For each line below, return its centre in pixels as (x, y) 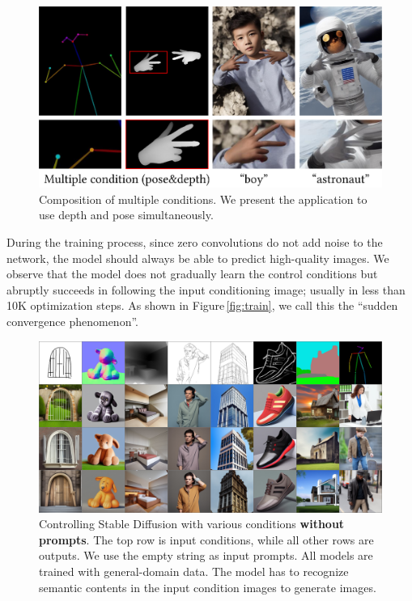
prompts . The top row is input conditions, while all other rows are (206, 539)
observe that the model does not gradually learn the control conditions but (192, 274)
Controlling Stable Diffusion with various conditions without (192, 524)
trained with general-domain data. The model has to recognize (194, 571)
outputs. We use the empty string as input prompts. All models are (206, 555)
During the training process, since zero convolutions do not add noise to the (195, 242)
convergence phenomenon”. (72, 321)
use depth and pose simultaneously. (126, 215)
